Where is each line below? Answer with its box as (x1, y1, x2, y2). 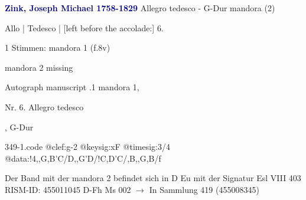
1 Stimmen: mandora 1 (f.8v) (5, 41, 110, 54)
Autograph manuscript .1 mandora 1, (5, 81, 139, 93)
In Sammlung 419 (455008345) (149, 183, 259, 195)
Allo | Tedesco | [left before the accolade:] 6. (5, 21, 164, 34)
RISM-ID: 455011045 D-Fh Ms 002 (5, 183, 131, 195)
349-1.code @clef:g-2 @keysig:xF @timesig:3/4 (5, 140, 170, 153)
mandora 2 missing (5, 61, 73, 73)
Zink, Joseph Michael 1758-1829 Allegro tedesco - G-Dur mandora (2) (5, 2, 275, 14)
